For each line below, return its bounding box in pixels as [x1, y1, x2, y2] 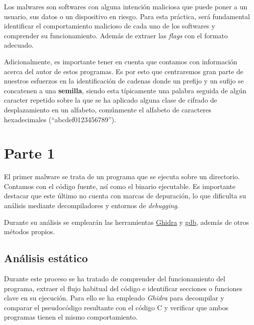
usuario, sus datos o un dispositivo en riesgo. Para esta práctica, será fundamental [4, 11, 250, 21]
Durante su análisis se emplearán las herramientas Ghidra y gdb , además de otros [4, 217, 249, 227]
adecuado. [4, 40, 34, 50]
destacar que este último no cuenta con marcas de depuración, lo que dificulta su [4, 190, 246, 201]
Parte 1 [4, 143, 55, 163]
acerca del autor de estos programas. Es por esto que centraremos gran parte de [4, 66, 244, 76]
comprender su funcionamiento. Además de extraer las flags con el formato [4, 30, 228, 40]
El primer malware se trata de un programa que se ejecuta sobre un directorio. [4, 171, 240, 182]
